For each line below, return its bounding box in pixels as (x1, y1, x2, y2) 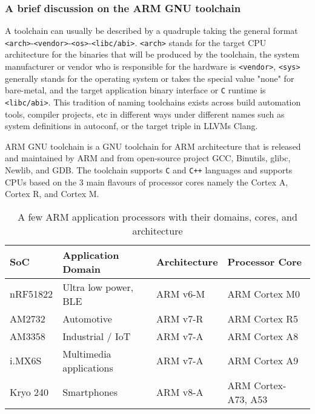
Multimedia (62, 346, 111, 361)
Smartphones (62, 385, 118, 399)
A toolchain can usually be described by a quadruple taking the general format (5, 24, 298, 37)
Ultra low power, (62, 279, 134, 294)
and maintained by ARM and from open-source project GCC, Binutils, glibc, (5, 152, 291, 164)
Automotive (62, 311, 112, 326)
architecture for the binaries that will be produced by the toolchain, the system (5, 48, 300, 61)
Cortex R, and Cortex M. (5, 187, 99, 200)
